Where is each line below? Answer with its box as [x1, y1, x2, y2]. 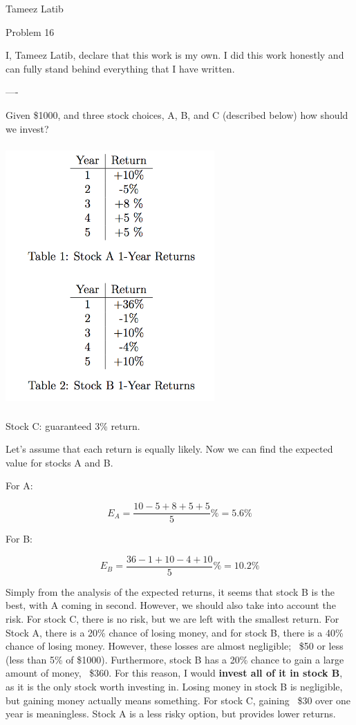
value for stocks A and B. [6, 455, 113, 469]
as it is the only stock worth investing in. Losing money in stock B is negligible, [6, 679, 343, 693]
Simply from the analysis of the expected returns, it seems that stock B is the [6, 584, 335, 599]
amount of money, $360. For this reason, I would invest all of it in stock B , [6, 666, 343, 680]
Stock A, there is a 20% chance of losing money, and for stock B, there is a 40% [6, 625, 344, 639]
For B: [6, 531, 32, 546]
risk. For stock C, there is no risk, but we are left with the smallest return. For [6, 611, 339, 625]
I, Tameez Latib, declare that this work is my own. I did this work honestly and [6, 48, 344, 62]
